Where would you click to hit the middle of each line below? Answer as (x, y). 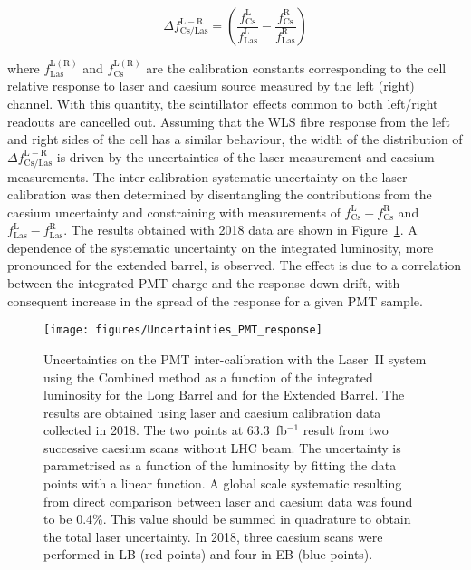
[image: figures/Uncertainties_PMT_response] (183, 330)
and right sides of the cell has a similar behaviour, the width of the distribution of (235, 139)
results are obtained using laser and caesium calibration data (212, 412)
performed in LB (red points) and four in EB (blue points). (208, 554)
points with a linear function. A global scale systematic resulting (223, 483)
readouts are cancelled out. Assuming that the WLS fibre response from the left (229, 121)
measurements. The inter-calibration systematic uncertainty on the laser (207, 176)
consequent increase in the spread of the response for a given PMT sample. (215, 300)
